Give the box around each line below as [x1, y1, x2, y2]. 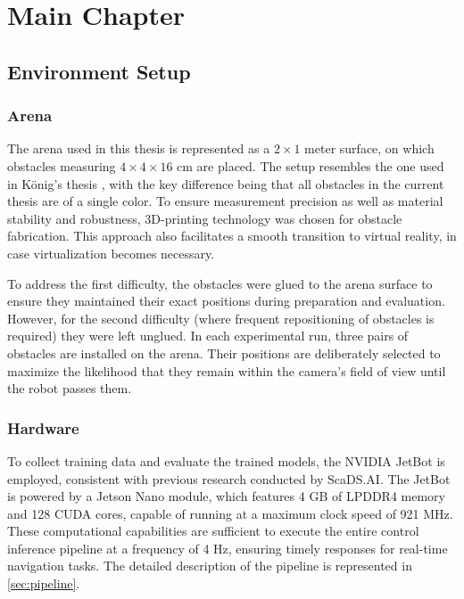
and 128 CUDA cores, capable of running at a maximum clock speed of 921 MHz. [7, 504, 453, 522]
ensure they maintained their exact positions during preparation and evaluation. [7, 291, 445, 310]
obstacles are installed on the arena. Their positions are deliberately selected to [7, 343, 441, 362]
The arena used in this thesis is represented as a [7, 139, 270, 158]
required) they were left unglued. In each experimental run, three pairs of [7, 326, 409, 345]
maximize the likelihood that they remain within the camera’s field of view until [7, 361, 446, 380]
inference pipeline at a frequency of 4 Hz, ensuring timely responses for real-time [7, 538, 448, 557]
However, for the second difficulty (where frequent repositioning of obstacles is [7, 308, 435, 327]
